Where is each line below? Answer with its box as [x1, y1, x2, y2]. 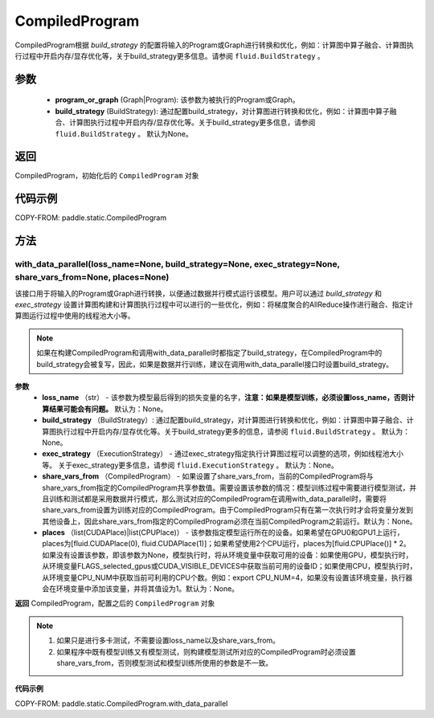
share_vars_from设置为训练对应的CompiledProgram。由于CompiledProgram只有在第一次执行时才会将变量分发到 [42, 505, 414, 515]
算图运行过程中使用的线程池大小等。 [14, 311, 135, 320]
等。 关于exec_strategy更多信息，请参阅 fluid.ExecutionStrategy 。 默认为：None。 [42, 460, 338, 470]
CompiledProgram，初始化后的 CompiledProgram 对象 [14, 171, 199, 181]
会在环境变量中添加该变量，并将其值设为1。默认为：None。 [42, 584, 240, 594]
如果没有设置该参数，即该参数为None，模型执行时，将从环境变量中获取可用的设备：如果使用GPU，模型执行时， [42, 550, 413, 560]
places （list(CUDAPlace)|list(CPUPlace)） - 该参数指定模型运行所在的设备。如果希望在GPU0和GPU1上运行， [42, 528, 405, 537]
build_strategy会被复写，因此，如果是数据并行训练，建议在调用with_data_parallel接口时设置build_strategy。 [36, 359, 394, 369]
